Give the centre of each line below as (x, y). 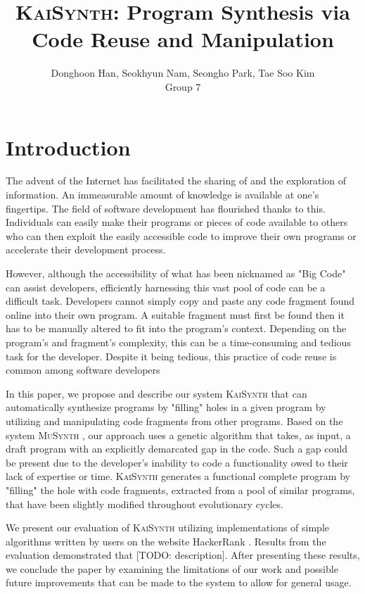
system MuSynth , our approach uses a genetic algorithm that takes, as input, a (178, 435)
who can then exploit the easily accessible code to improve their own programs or (181, 235)
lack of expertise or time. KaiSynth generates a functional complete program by (178, 476)
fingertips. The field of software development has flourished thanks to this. (166, 208)
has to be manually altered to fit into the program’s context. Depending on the (176, 328)
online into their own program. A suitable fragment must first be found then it (175, 314)
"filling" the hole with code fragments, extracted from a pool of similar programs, (180, 489)
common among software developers (83, 370)
